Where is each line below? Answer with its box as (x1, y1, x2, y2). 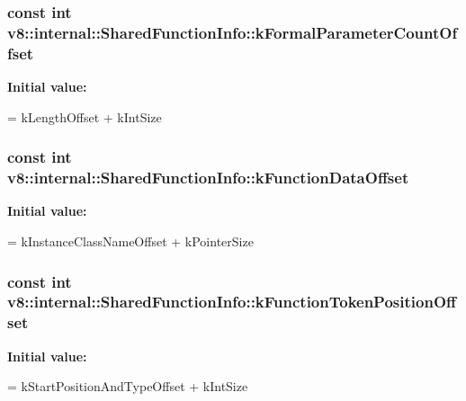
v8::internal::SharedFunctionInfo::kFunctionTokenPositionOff (7, 290, 457, 313)
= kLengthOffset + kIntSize (7, 107, 162, 126)
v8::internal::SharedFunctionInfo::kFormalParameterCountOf (7, 21, 458, 43)
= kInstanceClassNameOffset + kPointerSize (7, 231, 254, 250)
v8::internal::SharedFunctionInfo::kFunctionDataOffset (7, 166, 409, 189)
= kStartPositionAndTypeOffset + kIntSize (7, 377, 248, 396)
